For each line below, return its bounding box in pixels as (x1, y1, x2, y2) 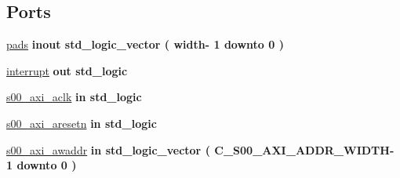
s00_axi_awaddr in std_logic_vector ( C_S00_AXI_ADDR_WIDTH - (6, 141, 395, 158)
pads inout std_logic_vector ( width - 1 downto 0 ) (6, 36, 284, 53)
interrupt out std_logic (6, 62, 128, 78)
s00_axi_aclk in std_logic (6, 89, 142, 105)
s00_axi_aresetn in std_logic (6, 114, 157, 131)
